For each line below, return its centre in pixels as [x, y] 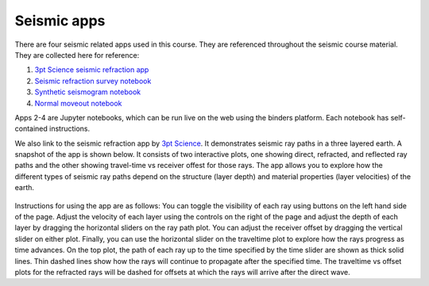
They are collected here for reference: [77, 55]
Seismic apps [60, 21]
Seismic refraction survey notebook [93, 81]
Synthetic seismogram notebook [88, 92]
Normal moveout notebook [78, 103]
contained [31, 129]
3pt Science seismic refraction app [92, 70]
